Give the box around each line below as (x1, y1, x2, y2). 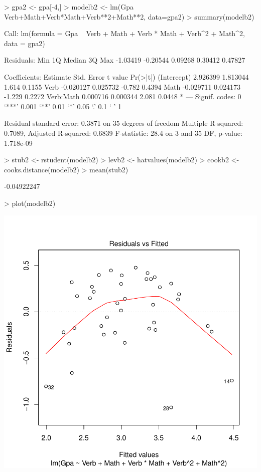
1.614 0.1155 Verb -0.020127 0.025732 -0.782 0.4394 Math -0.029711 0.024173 (4, 81, 240, 92)
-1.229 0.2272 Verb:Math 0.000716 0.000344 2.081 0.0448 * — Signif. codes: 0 (4, 91, 241, 102)
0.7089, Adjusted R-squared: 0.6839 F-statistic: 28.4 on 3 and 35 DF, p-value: (4, 127, 242, 138)
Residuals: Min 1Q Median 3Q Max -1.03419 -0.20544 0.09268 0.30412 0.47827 (4, 55, 245, 65)
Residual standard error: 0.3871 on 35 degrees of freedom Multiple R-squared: (4, 118, 243, 128)
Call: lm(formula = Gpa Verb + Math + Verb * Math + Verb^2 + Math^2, (4, 28, 245, 39)
